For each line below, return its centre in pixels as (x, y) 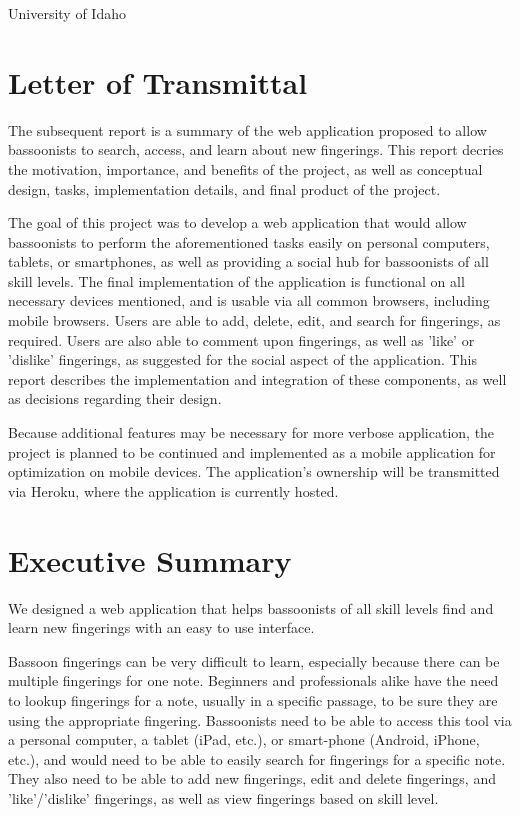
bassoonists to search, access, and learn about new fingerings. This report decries (256, 149)
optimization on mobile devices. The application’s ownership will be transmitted (254, 471)
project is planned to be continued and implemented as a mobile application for (252, 451)
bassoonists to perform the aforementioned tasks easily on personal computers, (249, 241)
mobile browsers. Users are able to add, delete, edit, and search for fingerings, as (254, 320)
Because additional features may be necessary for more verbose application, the (251, 432)
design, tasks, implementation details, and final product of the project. (224, 188)
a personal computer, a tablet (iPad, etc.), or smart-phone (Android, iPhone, (244, 739)
